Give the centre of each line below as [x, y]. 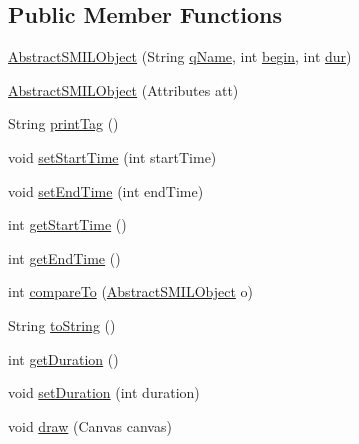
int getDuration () [63, 358]
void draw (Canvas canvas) [90, 425]
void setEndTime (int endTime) [106, 190]
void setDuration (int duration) [104, 392]
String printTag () [63, 123]
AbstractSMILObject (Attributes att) [123, 89]
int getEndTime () [64, 257]
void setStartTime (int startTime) [112, 156]
